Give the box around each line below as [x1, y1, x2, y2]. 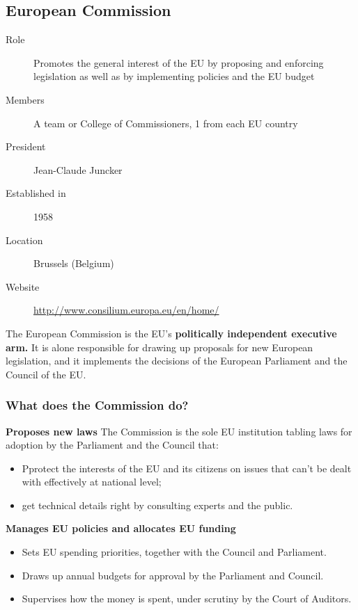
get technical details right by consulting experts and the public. [22, 497, 293, 512]
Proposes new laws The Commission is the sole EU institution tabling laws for [6, 424, 352, 438]
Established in [6, 186, 66, 200]
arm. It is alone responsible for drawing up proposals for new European [6, 339, 313, 354]
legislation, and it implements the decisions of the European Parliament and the [6, 353, 348, 368]
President [6, 139, 46, 154]
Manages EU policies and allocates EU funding [6, 521, 236, 536]
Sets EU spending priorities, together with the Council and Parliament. [22, 545, 327, 559]
